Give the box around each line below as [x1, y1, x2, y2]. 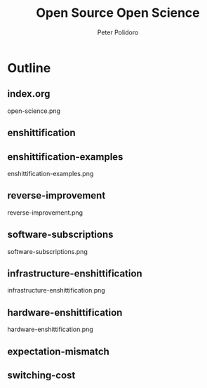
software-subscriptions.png [7, 247, 88, 255]
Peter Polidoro [97, 28, 139, 36]
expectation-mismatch [7, 345, 110, 357]
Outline [7, 60, 51, 76]
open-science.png [7, 107, 61, 115]
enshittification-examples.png [7, 169, 94, 178]
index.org [7, 88, 51, 100]
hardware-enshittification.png [7, 325, 93, 334]
